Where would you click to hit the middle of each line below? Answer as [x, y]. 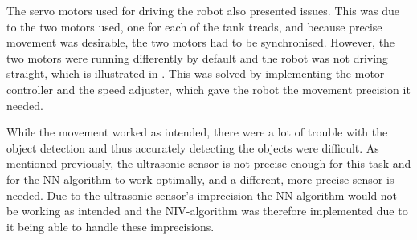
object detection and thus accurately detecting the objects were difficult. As [193, 147]
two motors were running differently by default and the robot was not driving [197, 57]
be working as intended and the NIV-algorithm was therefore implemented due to [207, 211]
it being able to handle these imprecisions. [110, 226]
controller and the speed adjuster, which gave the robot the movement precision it [208, 89]
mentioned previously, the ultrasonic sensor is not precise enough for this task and [209, 163]
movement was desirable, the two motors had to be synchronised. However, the [201, 42]
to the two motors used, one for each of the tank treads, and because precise [194, 26]
